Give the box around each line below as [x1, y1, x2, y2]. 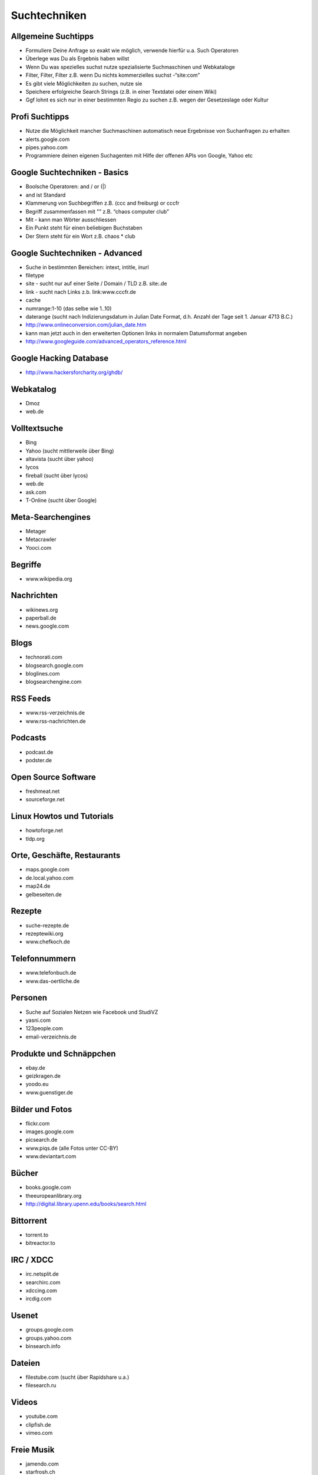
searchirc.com [25, 1279, 61, 1286]
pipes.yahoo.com [25, 144, 68, 151]
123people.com [25, 1025, 63, 1032]
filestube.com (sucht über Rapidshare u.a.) [25, 1374, 130, 1381]
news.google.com [25, 622, 69, 630]
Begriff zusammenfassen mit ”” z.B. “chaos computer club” [25, 208, 169, 215]
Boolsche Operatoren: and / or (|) [25, 183, 107, 190]
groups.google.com [25, 1326, 74, 1333]
